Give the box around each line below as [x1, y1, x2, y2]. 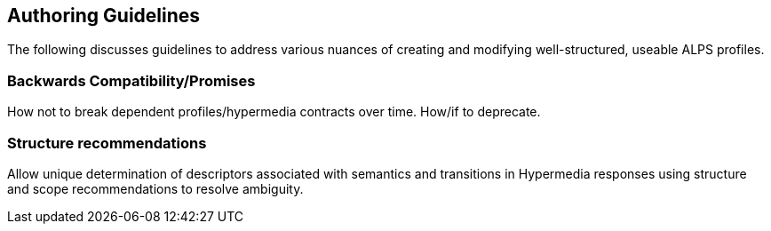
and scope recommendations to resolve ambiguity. [7, 180, 304, 196]
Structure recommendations [7, 133, 207, 152]
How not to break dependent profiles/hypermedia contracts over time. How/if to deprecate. [7, 104, 541, 120]
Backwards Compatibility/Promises [7, 71, 256, 90]
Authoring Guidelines [7, 4, 201, 27]
